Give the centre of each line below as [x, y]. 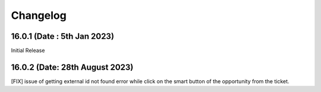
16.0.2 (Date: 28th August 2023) [72, 67]
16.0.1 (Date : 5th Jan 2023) [62, 36]
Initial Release [28, 51]
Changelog [39, 15]
